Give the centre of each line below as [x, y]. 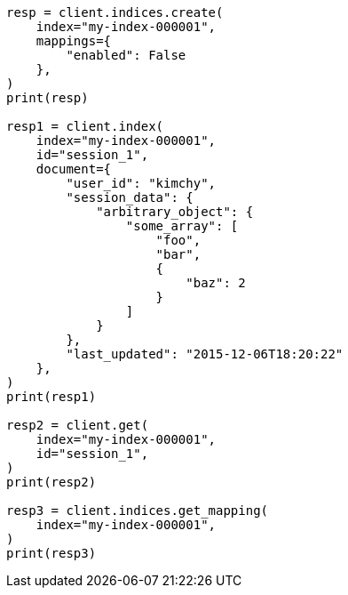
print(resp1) [51, 397]
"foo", [178, 240]
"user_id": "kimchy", [141, 183]
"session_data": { [130, 197]
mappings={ [74, 41]
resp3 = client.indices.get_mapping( [138, 511]
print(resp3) [51, 553]
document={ [74, 169]
